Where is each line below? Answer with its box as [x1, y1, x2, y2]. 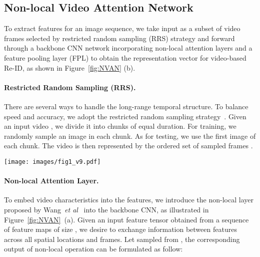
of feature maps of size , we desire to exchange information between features [4, 224, 237, 234]
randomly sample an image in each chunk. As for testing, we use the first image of [4, 130, 256, 141]
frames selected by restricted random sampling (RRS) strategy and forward [4, 33, 235, 43]
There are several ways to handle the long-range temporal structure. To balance [4, 101, 248, 111]
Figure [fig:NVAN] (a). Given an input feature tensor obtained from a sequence [4, 214, 249, 224]
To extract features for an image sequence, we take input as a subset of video [4, 23, 240, 34]
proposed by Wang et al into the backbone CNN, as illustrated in [4, 204, 209, 214]
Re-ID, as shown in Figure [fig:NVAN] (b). [4, 62, 135, 73]
